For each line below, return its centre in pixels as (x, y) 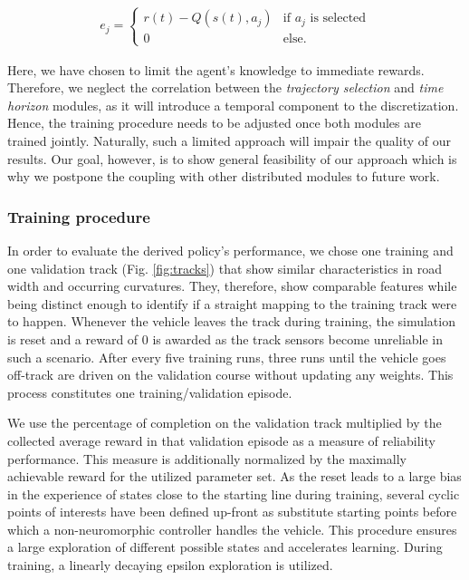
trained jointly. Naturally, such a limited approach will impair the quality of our (229, 140)
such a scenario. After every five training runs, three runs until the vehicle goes (227, 357)
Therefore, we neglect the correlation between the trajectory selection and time (225, 87)
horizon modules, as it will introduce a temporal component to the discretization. (233, 105)
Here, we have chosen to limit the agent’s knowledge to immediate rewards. (216, 69)
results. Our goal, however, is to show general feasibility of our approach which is (232, 158)
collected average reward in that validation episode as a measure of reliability (221, 440)
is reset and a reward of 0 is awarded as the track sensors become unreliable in (225, 338)
